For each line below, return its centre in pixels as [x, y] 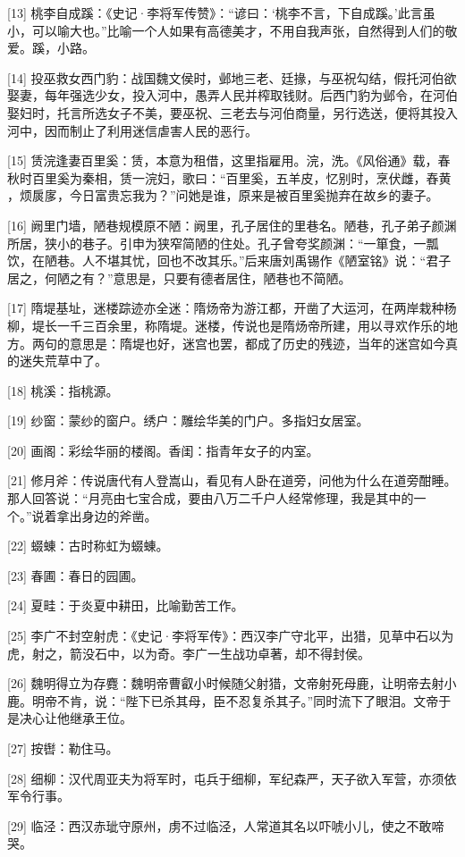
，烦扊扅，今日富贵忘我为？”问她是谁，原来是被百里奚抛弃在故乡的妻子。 [223, 195]
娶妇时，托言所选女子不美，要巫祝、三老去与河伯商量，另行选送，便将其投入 [232, 112]
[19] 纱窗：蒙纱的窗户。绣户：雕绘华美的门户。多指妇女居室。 [188, 420]
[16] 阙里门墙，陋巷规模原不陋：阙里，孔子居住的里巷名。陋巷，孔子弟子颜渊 [232, 225]
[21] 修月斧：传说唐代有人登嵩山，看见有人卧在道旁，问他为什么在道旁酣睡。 [232, 480]
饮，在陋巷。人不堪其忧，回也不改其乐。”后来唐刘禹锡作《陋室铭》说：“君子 [229, 260]
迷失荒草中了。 [63, 361]
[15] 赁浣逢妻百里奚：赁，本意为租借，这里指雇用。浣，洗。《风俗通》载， [223, 160]
